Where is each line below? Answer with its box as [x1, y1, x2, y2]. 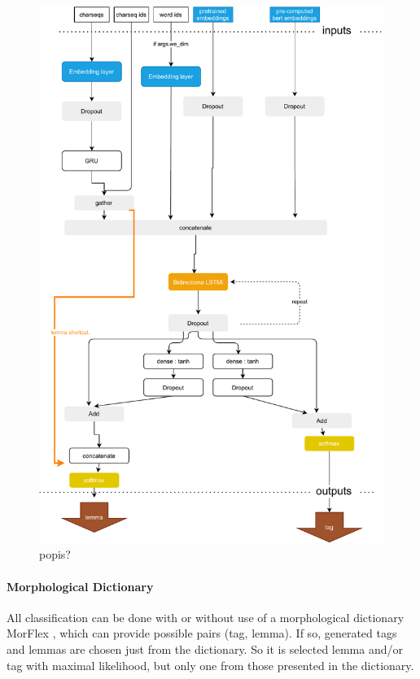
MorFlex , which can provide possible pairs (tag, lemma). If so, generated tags [7, 625, 397, 642]
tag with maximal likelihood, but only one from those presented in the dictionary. [7, 656, 414, 673]
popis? [39, 546, 71, 563]
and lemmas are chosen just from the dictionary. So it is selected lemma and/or [7, 641, 404, 657]
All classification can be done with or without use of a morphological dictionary [7, 608, 405, 625]
